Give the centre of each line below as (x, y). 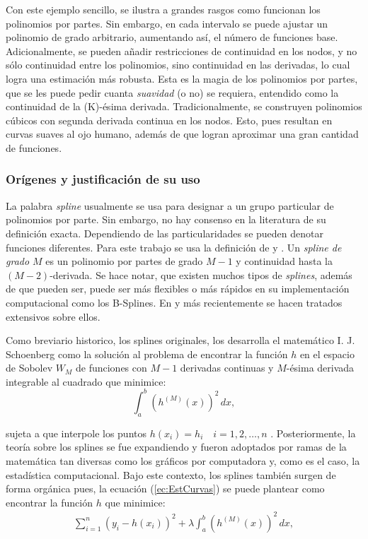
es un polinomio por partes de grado (124, 261)
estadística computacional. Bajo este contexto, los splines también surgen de (171, 474)
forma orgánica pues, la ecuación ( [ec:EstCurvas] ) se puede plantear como (165, 488)
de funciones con (111, 368)
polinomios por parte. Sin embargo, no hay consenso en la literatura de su (166, 219)
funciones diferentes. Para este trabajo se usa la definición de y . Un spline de (174, 247)
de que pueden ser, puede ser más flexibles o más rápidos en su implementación (178, 289)
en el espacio (327, 354)
